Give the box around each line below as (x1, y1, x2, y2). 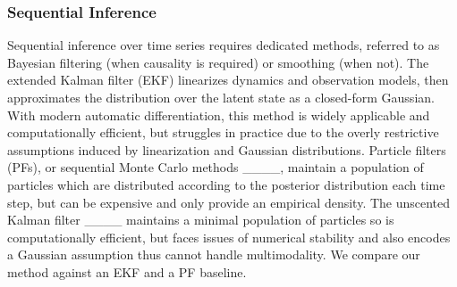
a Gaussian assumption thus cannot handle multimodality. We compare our (7, 245, 420, 264)
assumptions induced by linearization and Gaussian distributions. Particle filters (7, 140, 446, 159)
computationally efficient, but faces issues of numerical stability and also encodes (7, 227, 451, 246)
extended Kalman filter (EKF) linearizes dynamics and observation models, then (7, 70, 449, 89)
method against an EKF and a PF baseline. (7, 262, 247, 281)
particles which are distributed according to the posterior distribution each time (7, 175, 445, 193)
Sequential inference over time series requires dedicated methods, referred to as (7, 36, 440, 54)
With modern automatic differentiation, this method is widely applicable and (7, 105, 430, 124)
